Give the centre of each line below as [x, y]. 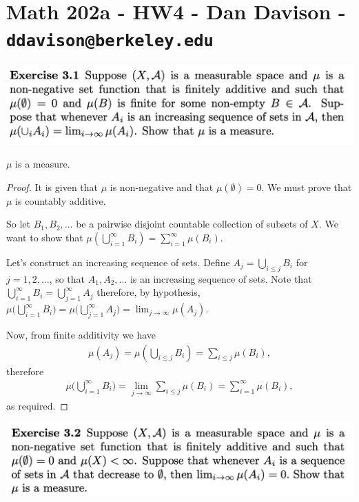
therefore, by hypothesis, [148, 292]
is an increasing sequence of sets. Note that [221, 278]
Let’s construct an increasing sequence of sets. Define [118, 262]
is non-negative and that [162, 187]
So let [18, 224]
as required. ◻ [37, 405]
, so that [67, 278]
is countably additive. [61, 200]
